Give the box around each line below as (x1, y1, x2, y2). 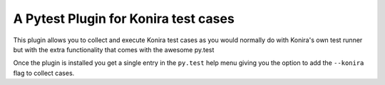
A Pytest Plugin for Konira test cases (13, 11, 235, 26)
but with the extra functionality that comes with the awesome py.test (13, 45, 215, 54)
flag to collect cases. (13, 69, 75, 77)
